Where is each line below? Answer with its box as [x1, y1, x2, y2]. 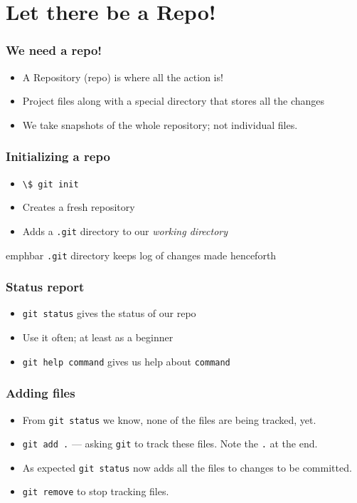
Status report [6, 278, 85, 296]
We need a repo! [6, 41, 102, 59]
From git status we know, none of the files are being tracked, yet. [22, 412, 316, 427]
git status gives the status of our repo [22, 306, 196, 321]
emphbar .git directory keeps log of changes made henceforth [6, 247, 277, 262]
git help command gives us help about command [22, 353, 230, 368]
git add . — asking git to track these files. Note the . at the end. [22, 436, 318, 451]
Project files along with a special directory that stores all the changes [22, 93, 325, 108]
